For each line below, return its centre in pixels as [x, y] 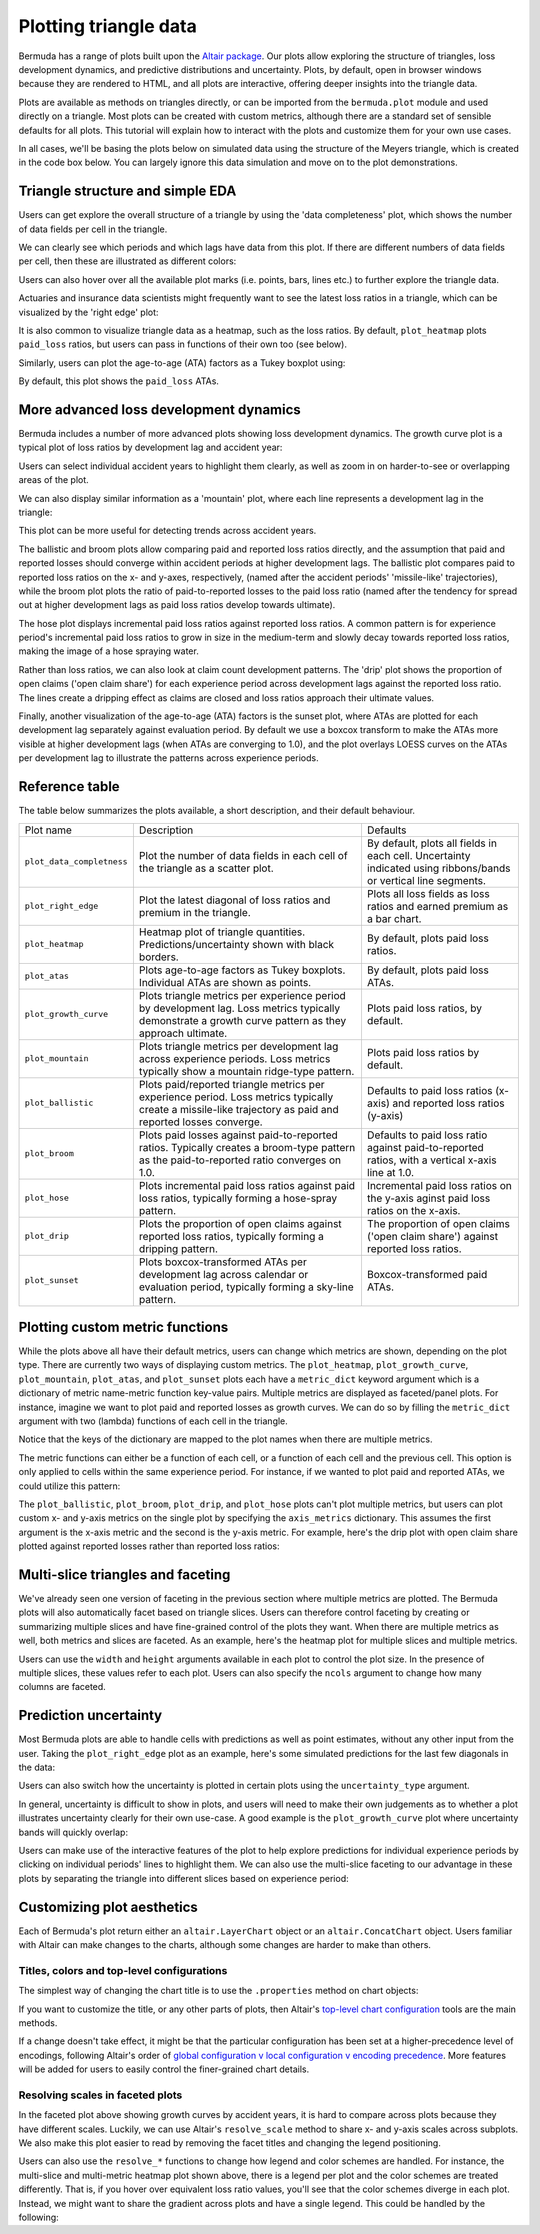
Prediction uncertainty [90, 1715]
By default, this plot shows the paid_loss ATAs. [119, 381]
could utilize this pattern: [69, 1486]
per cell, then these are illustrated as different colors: [127, 261]
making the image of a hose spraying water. [108, 651]
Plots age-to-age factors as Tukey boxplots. [242, 970]
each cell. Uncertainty [418, 855]
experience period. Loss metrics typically [236, 1097]
